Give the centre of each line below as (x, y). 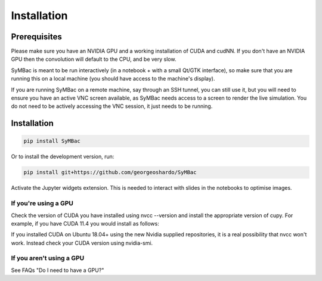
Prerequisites (36, 37)
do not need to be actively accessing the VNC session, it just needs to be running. (112, 106)
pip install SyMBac (52, 141)
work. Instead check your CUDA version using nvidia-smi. (82, 243)
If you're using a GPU (42, 203)
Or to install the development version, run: (63, 157)
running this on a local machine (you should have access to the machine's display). (113, 79)
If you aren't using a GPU (48, 258)
